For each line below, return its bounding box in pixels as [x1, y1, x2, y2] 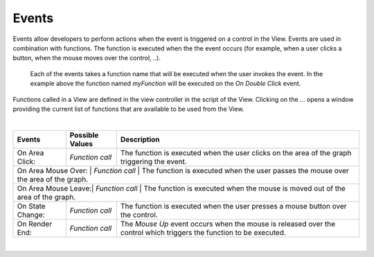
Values [69, 139, 93, 148]
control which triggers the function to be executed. [120, 227, 287, 237]
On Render [17, 219, 52, 229]
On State [17, 201, 46, 211]
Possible [69, 130, 99, 140]
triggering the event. [120, 157, 187, 166]
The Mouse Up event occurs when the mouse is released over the [120, 219, 336, 229]
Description [120, 134, 160, 144]
